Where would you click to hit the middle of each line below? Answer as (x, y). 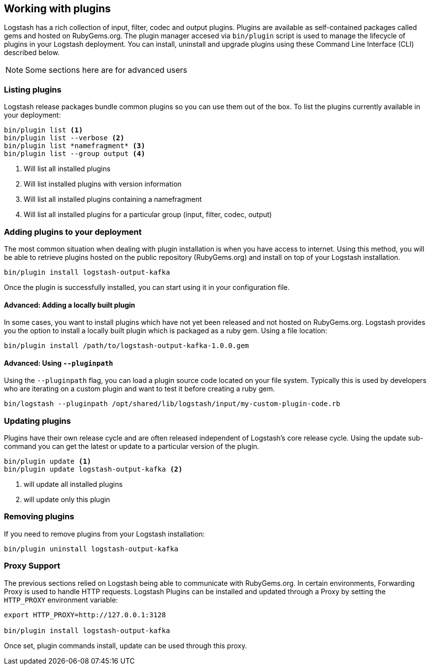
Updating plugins (37, 421)
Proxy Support (32, 566)
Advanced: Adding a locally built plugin (70, 305)
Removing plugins (39, 517)
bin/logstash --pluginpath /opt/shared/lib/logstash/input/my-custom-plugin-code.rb (172, 404)
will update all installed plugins (73, 484)
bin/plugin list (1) (44, 130)
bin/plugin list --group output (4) (75, 154)
